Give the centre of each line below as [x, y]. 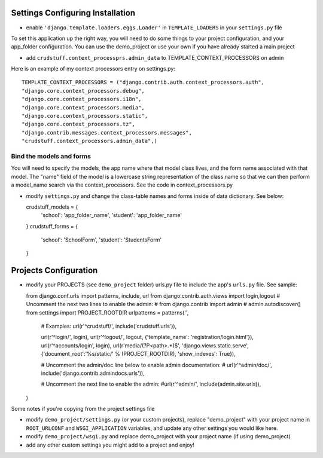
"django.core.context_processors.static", [85, 116]
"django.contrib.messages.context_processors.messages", [107, 132]
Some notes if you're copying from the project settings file [83, 409]
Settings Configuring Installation [73, 13]
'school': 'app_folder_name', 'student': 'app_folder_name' [112, 215]
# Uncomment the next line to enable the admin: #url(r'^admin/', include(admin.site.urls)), [151, 384]
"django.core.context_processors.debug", [83, 91]
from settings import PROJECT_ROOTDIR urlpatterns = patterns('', [107, 312]
